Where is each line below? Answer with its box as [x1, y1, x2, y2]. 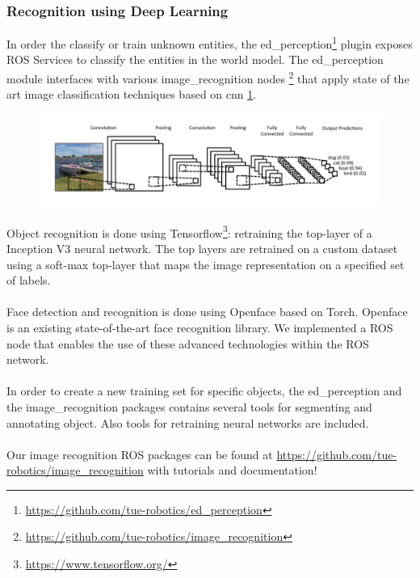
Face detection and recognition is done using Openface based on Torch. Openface [6, 303, 408, 320]
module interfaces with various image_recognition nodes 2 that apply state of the [6, 68, 409, 86]
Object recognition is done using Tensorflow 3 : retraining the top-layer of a [6, 221, 372, 241]
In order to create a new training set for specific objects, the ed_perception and [6, 382, 402, 399]
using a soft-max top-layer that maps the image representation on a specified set [6, 255, 405, 272]
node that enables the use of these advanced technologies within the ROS [6, 335, 369, 352]
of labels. [6, 272, 51, 289]
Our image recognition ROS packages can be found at [6, 445, 273, 462]
